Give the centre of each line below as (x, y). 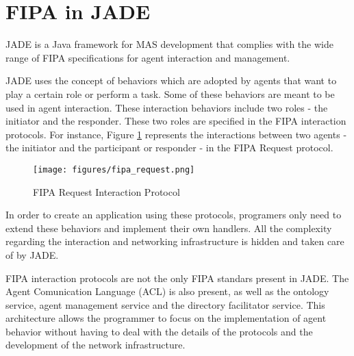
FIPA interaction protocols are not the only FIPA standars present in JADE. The (177, 278)
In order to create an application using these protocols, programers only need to (174, 215)
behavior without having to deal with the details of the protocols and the (159, 331)
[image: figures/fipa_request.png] (114, 169)
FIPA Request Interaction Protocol (106, 191)
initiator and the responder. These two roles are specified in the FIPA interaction (176, 121)
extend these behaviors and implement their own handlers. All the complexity (169, 228)
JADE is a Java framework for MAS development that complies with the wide (169, 44)
